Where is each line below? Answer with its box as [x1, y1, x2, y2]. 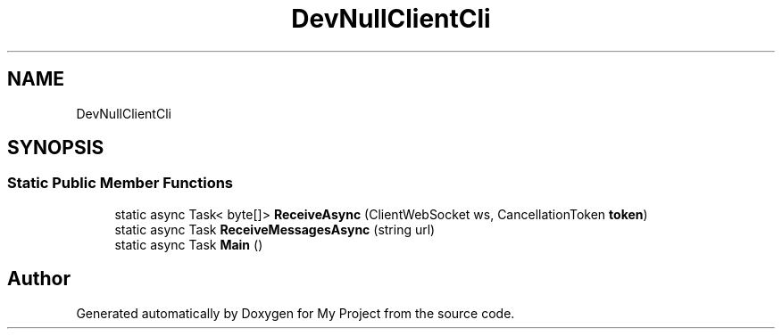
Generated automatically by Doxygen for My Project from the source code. [76, 305, 515, 321]
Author [7, 267, 71, 291]
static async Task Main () [114, 236, 263, 252]
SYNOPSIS [7, 136, 104, 160]
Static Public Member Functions [7, 174, 234, 193]
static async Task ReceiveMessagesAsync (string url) [114, 221, 436, 237]
